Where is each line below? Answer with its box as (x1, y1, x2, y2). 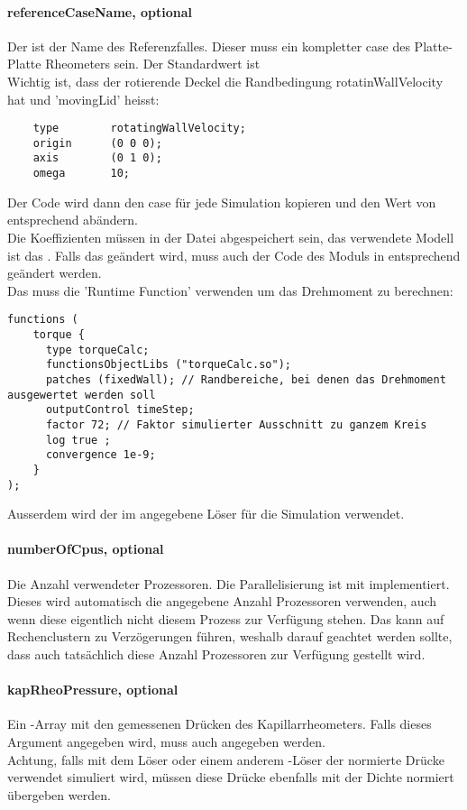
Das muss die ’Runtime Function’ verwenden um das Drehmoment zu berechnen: (7, 281, 453, 299)
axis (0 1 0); (32, 152, 162, 165)
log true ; (45, 433, 111, 446)
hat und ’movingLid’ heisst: (7, 89, 160, 108)
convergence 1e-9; (45, 448, 156, 462)
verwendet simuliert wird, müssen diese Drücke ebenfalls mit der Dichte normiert (7, 768, 454, 787)
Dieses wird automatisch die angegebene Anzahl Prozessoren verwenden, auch (7, 592, 437, 611)
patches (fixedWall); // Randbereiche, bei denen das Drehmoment (45, 373, 446, 386)
